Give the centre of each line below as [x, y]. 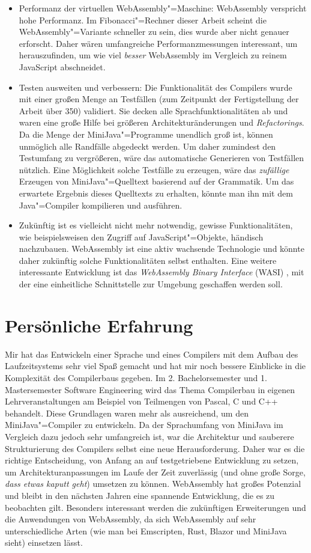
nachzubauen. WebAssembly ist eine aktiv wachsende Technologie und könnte [162, 249]
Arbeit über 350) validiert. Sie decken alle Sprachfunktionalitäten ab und [153, 110]
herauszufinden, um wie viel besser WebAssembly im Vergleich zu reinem [153, 55]
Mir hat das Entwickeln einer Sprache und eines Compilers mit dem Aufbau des [152, 354]
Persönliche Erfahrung [99, 325]
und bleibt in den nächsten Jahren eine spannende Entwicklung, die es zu [140, 495]
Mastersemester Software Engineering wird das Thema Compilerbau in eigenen [150, 389]
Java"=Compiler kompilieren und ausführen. [101, 205]
